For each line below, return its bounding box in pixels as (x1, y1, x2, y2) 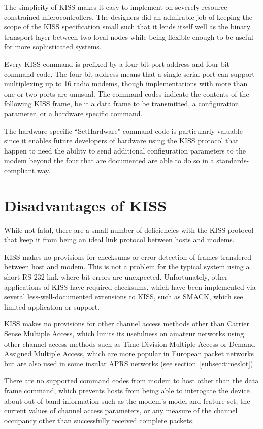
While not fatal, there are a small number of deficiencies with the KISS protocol (4, 224, 254, 235)
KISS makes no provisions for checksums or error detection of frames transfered (4, 251, 251, 262)
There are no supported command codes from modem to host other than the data (4, 375, 259, 386)
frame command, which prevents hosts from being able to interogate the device (4, 385, 250, 395)
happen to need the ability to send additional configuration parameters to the (4, 145, 246, 156)
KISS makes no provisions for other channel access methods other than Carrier (4, 318, 249, 329)
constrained (4, 11, 40, 22)
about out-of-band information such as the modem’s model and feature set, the (4, 395, 250, 406)
